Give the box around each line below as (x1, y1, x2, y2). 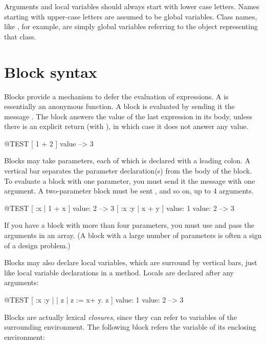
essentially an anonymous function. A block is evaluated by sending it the (4, 101, 235, 112)
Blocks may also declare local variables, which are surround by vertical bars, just (4, 257, 257, 268)
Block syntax (4, 61, 97, 82)
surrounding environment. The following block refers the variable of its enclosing (4, 321, 256, 332)
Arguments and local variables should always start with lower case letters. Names (4, 1, 259, 11)
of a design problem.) (4, 240, 71, 250)
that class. (4, 31, 36, 41)
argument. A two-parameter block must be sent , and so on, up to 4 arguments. (4, 185, 254, 196)
